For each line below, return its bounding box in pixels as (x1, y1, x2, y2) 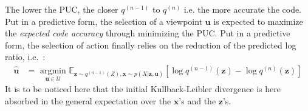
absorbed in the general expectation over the (5, 94, 171, 107)
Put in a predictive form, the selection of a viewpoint (5, 15, 203, 27)
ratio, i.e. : (5, 50, 46, 63)
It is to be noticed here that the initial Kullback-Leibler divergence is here (5, 82, 281, 95)
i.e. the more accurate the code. (183, 3, 302, 15)
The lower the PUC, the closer (5, 3, 118, 15)
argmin (39, 66, 66, 75)
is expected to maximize (213, 15, 303, 27)
